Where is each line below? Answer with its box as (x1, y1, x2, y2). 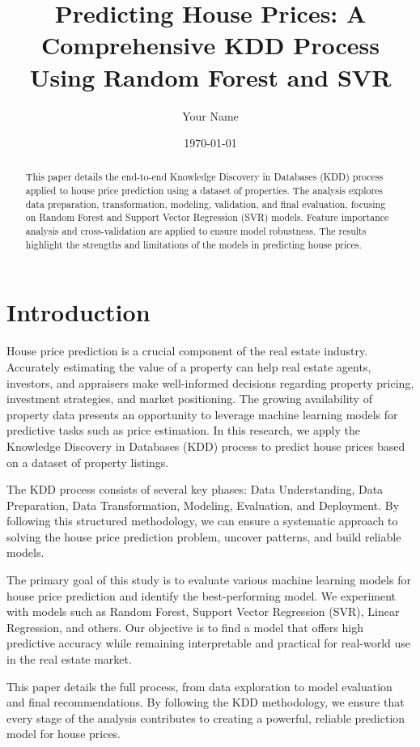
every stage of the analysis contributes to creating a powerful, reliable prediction (6, 709, 405, 726)
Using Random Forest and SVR (29, 60, 392, 93)
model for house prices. (6, 725, 121, 742)
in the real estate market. (6, 651, 132, 668)
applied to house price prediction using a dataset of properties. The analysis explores (25, 184, 384, 197)
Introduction (6, 295, 151, 329)
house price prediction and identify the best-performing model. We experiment (6, 587, 397, 604)
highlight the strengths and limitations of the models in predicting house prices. (25, 237, 362, 251)
